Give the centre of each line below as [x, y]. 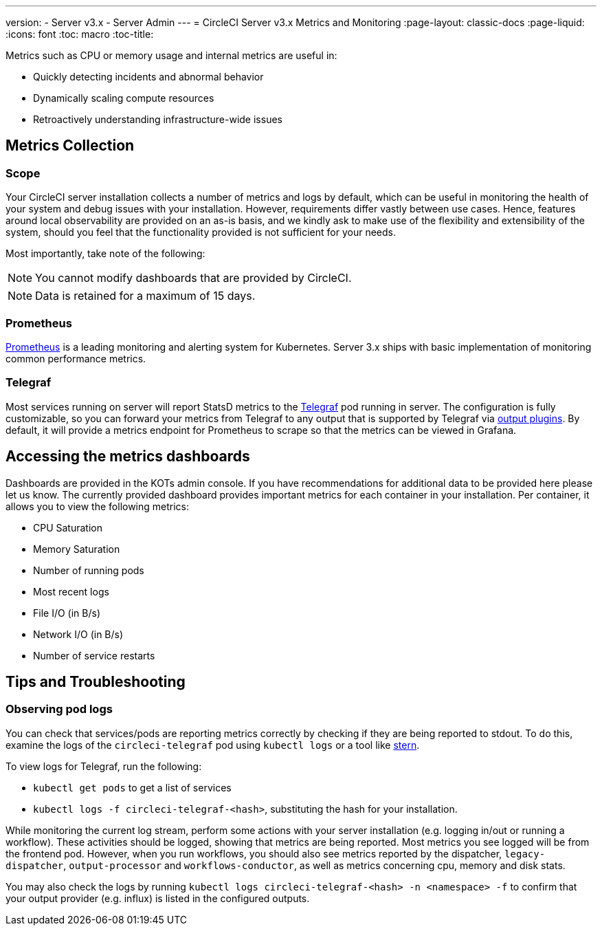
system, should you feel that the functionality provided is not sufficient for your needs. [201, 232]
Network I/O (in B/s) [78, 634]
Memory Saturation [77, 549]
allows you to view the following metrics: [98, 506]
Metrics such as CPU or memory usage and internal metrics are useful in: [171, 55]
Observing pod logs [59, 709]
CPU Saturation [68, 527]
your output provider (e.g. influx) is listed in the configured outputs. [158, 898]
